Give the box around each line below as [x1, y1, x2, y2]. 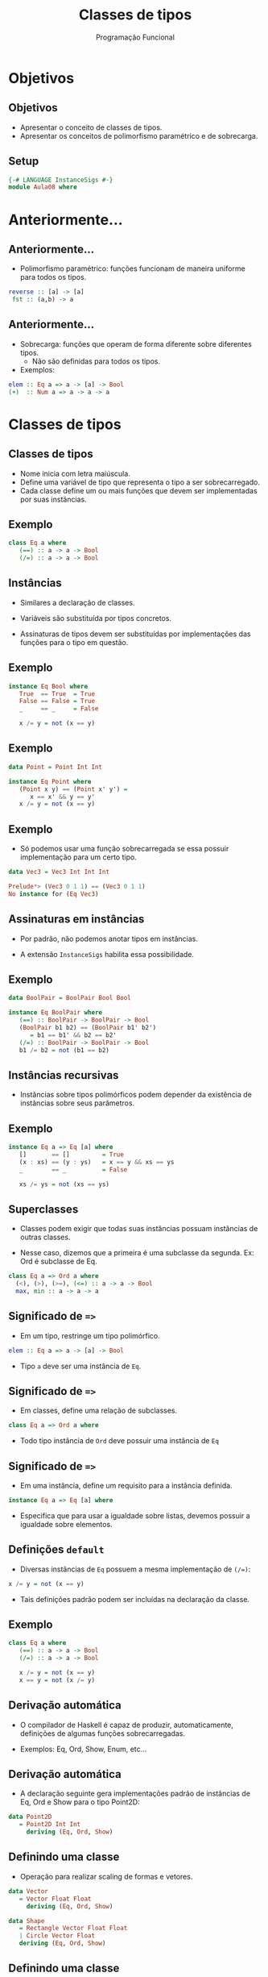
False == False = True [19, 697, 95, 705]
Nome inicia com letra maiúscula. [19, 468, 130, 478]
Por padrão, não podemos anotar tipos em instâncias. [19, 934, 199, 943]
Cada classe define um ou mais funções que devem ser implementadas [19, 485, 258, 495]
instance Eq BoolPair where [8, 1009, 103, 1017]
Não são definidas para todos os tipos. [31, 356, 161, 366]
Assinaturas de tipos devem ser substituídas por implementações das [19, 629, 251, 639]
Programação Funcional [95, 32, 175, 42]
